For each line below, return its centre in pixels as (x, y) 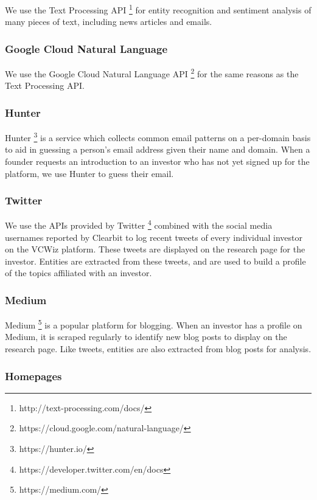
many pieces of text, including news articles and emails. (109, 22)
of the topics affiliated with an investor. (78, 273)
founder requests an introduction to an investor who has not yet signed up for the (157, 161)
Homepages (33, 376)
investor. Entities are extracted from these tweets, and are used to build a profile (155, 261)
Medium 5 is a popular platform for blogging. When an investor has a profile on (154, 324)
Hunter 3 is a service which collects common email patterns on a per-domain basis (158, 137)
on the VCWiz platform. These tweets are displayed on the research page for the (155, 249)
